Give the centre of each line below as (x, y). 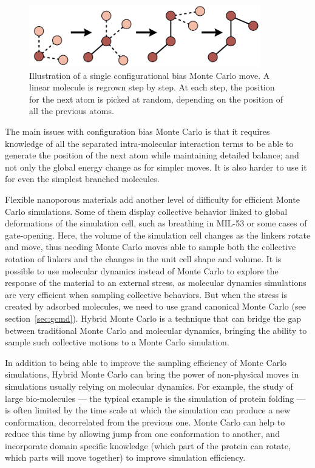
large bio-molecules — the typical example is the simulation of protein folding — (155, 398)
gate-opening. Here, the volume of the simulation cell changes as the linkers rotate (158, 235)
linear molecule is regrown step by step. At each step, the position (152, 87)
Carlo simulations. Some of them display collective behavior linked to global (146, 211)
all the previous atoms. (72, 111)
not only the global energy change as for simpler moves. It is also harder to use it (156, 167)
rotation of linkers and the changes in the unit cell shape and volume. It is (143, 258)
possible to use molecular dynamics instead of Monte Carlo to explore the (142, 270)
